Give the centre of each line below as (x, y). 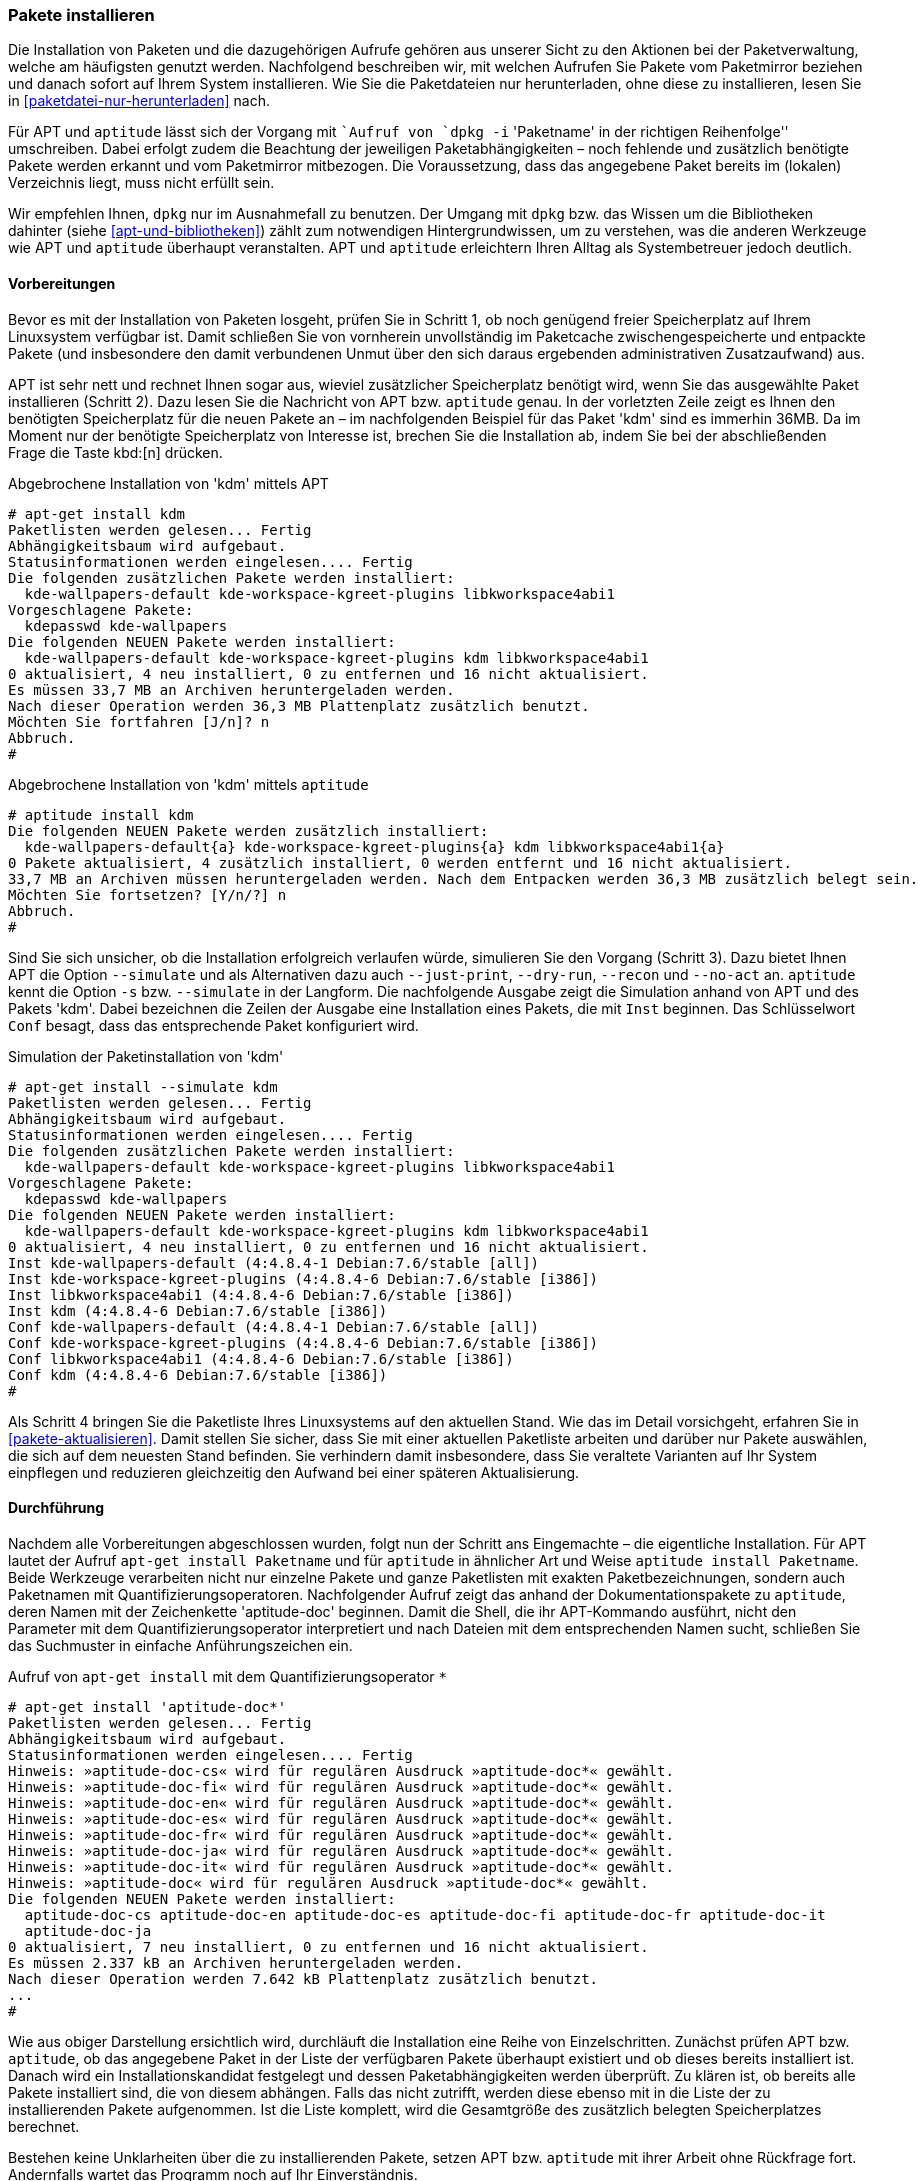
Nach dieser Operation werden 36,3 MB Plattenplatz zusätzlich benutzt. (299, 705)
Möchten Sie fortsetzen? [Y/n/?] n (147, 894)
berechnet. (44, 2126)
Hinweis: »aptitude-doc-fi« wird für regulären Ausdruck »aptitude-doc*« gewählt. (341, 1786)
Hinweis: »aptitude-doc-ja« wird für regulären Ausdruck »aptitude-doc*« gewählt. (341, 1850)
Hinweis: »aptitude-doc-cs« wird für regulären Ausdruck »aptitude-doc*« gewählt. (341, 1770)
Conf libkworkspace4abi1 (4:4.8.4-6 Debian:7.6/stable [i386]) (261, 1358)
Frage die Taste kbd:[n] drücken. (115, 452)
